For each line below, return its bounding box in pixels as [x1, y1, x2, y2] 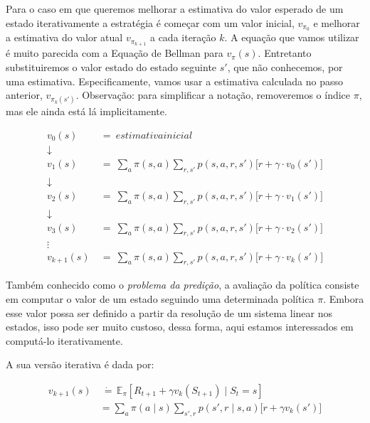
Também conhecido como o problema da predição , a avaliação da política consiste [6, 277, 359, 292]
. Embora [323, 291, 364, 306]
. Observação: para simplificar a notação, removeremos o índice [75, 87, 351, 102]
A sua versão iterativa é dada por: [6, 357, 154, 372]
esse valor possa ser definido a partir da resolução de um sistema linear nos [6, 305, 332, 320]
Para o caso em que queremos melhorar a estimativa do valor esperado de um [6, 1, 344, 16]
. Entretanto [258, 45, 312, 60]
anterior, [6, 87, 43, 102]
